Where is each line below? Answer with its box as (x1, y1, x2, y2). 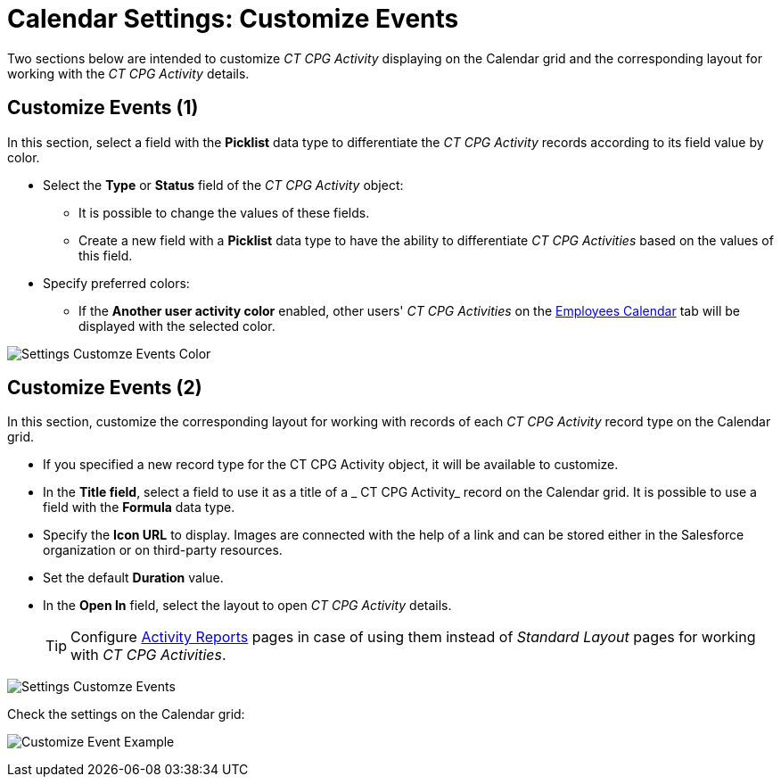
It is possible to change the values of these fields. (78, 204, 370, 220)
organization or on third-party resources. (43, 542, 283, 558)
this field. (78, 247, 133, 263)
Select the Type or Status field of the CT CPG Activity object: (43, 177, 404, 193)
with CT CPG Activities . (70, 646, 226, 664)
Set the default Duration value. (43, 570, 224, 586)
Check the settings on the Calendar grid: (7, 706, 245, 722)
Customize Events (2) (7, 376, 202, 400)
